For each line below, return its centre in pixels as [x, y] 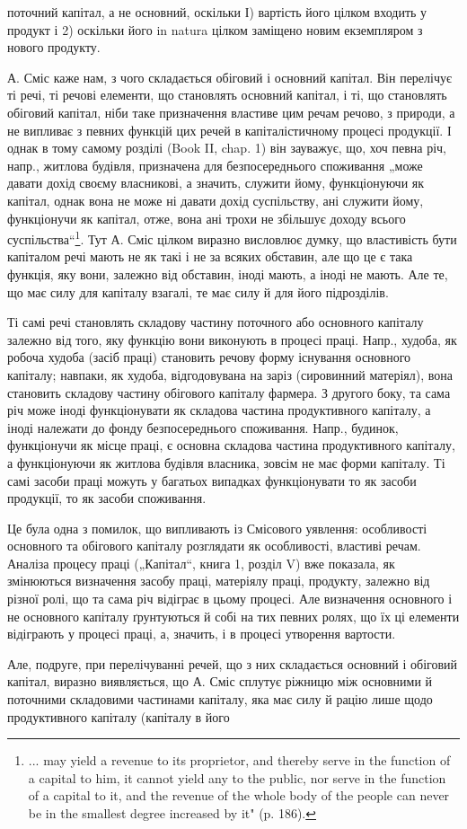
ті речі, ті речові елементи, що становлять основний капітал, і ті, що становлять [227, 95]
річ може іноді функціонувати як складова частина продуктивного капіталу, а [219, 410]
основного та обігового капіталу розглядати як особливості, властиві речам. [214, 546]
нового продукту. [54, 47]
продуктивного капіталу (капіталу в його [119, 716]
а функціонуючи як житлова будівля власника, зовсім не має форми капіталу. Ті [226, 462]
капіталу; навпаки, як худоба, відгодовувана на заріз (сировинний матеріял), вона [230, 374]
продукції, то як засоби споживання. [107, 498]
